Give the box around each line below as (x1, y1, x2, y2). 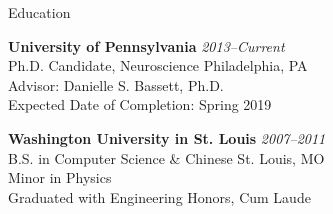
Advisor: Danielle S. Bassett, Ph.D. (8, 74, 224, 95)
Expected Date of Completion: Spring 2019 (8, 94, 272, 115)
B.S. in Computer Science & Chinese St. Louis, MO (8, 147, 325, 168)
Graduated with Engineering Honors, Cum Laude (8, 186, 311, 207)
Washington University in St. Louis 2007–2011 (8, 127, 326, 148)
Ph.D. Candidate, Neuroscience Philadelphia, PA (8, 55, 308, 76)
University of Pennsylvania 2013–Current (8, 35, 285, 56)
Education (8, 2, 71, 22)
